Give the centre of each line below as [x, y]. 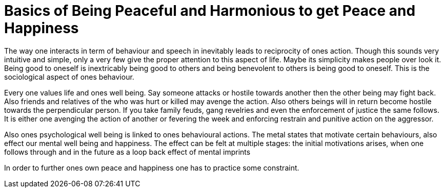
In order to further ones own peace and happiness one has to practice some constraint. [152, 167]
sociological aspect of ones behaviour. [69, 77]
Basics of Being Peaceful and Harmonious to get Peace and [210, 11]
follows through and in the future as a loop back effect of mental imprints [127, 152]
